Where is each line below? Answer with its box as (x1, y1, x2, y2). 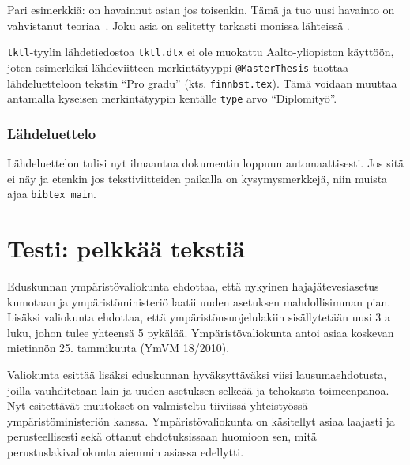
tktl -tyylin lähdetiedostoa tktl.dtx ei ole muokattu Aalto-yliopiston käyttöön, (7, 43, 394, 60)
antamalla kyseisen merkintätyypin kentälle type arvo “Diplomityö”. (7, 90, 337, 107)
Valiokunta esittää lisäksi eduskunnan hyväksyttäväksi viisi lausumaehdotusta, (7, 366, 387, 382)
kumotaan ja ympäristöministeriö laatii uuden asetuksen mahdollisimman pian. (7, 293, 391, 309)
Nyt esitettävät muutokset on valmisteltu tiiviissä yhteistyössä (7, 397, 308, 414)
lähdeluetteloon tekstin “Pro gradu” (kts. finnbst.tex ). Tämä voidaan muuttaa (7, 74, 397, 91)
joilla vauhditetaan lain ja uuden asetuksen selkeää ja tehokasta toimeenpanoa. (7, 381, 389, 398)
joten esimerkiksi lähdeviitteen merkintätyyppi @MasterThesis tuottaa (7, 58, 349, 75)
